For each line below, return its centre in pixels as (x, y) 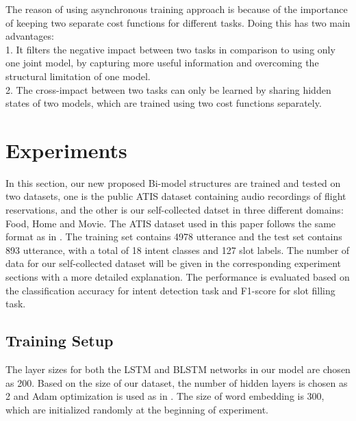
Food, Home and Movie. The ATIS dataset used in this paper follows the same (171, 223)
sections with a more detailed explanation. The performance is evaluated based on (178, 277)
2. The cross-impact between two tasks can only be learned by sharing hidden (168, 89)
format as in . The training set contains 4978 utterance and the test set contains (174, 237)
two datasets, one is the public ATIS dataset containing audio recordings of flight (176, 196)
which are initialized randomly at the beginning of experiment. (137, 409)
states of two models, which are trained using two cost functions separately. (164, 103)
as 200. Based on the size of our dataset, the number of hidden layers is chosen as (177, 382)
